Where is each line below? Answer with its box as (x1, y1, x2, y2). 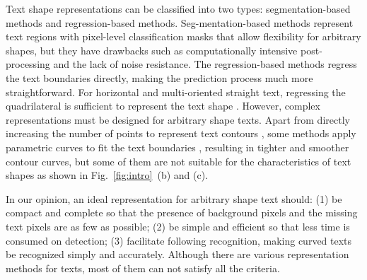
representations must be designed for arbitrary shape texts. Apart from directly (6, 112, 350, 127)
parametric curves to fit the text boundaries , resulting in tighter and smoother (6, 139, 349, 154)
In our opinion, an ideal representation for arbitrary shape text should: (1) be (6, 191, 342, 206)
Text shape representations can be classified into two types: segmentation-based (6, 1, 351, 16)
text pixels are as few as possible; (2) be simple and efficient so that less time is (6, 218, 350, 233)
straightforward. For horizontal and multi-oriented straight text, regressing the (6, 84, 346, 99)
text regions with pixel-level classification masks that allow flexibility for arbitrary (6, 29, 361, 44)
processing (6, 57, 50, 71)
